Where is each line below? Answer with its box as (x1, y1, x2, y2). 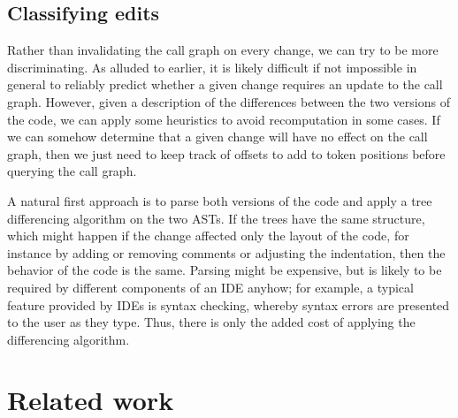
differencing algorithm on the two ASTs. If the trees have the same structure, (7, 209, 425, 227)
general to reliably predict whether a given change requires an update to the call (7, 75, 443, 94)
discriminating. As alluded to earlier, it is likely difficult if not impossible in (7, 57, 417, 76)
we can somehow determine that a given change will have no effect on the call (7, 127, 428, 146)
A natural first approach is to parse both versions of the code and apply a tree (7, 191, 432, 209)
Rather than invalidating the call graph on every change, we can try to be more (7, 41, 439, 59)
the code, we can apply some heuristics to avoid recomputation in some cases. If (7, 110, 440, 128)
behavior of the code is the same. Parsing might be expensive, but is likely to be (7, 261, 442, 279)
